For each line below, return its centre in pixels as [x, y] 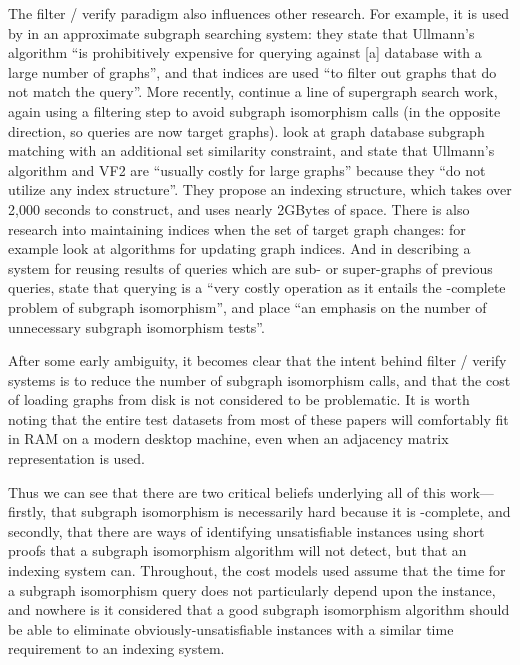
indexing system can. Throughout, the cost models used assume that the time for [257, 570]
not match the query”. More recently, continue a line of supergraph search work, [253, 91]
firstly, [27, 511]
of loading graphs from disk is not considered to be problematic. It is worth [239, 399]
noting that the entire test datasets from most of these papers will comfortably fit [258, 418]
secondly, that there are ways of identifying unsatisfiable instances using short [246, 530]
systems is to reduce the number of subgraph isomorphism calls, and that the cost [259, 379]
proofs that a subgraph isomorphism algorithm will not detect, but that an [237, 550]
